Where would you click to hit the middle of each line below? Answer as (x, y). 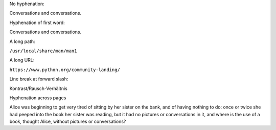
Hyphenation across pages (38, 98)
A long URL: (22, 60)
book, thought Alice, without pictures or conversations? (68, 122)
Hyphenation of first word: (37, 23)
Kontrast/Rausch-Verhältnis (38, 88)
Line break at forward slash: (39, 79)
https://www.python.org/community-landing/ (65, 70)
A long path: (22, 41)
